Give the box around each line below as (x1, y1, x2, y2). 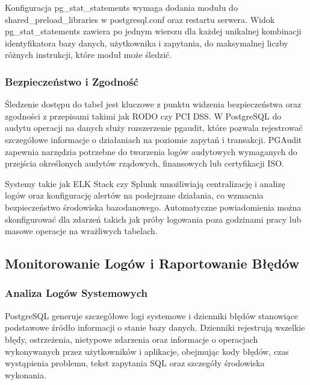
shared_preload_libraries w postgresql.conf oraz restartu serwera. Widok (5, 13, 275, 25)
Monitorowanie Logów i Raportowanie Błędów (5, 254, 300, 273)
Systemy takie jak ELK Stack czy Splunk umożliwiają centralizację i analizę (5, 177, 285, 189)
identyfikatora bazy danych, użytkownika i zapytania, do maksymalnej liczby (5, 36, 288, 49)
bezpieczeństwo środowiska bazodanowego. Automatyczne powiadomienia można (5, 200, 302, 213)
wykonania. (5, 368, 46, 381)
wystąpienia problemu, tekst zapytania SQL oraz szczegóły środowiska (5, 357, 265, 369)
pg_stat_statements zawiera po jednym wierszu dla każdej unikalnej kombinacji (5, 25, 302, 37)
